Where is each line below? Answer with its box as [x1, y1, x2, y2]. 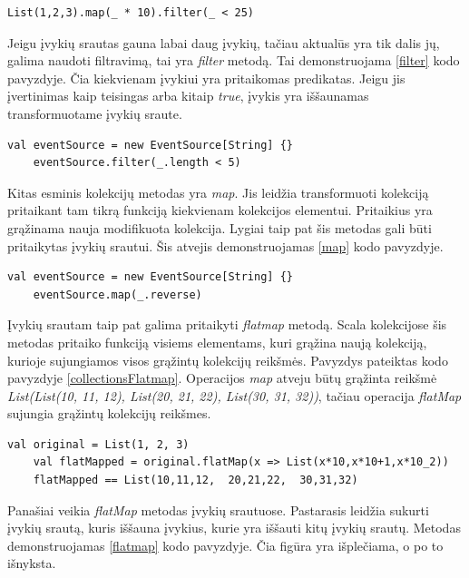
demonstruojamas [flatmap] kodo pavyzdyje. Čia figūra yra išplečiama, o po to [7, 535, 444, 554]
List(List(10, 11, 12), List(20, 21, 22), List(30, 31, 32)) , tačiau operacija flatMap [7, 386, 462, 405]
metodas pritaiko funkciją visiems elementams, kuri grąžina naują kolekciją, [7, 332, 427, 351]
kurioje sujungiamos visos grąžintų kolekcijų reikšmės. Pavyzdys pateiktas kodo [7, 350, 448, 369]
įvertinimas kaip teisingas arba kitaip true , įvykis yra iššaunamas [7, 86, 369, 105]
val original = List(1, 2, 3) [7, 437, 190, 451]
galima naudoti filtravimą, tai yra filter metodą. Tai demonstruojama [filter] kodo [7, 51, 460, 70]
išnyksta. [7, 554, 56, 573]
